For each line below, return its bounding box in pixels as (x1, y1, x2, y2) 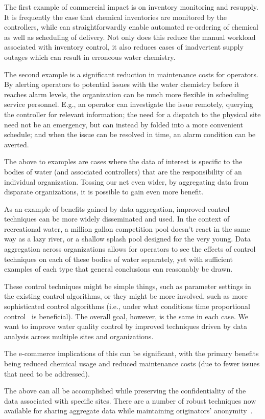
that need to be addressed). (4, 368, 90, 379)
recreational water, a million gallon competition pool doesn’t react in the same (4, 223, 250, 234)
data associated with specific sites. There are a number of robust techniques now (4, 395, 256, 406)
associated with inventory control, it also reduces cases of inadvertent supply (4, 41, 244, 52)
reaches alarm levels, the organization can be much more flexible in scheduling (4, 89, 249, 99)
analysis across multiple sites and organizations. (4, 330, 154, 341)
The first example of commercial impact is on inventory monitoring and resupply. (4, 2, 258, 12)
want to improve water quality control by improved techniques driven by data (4, 321, 247, 332)
